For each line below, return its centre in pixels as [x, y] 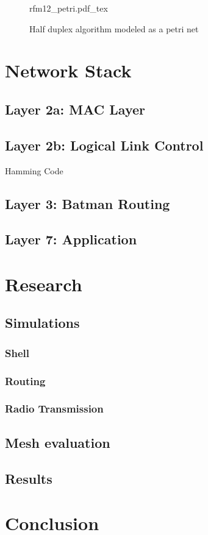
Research [44, 284]
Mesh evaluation [58, 442]
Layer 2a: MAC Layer [75, 109]
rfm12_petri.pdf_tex [69, 8]
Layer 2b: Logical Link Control [104, 145]
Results [29, 478]
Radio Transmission [54, 409]
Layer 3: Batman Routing [88, 203]
